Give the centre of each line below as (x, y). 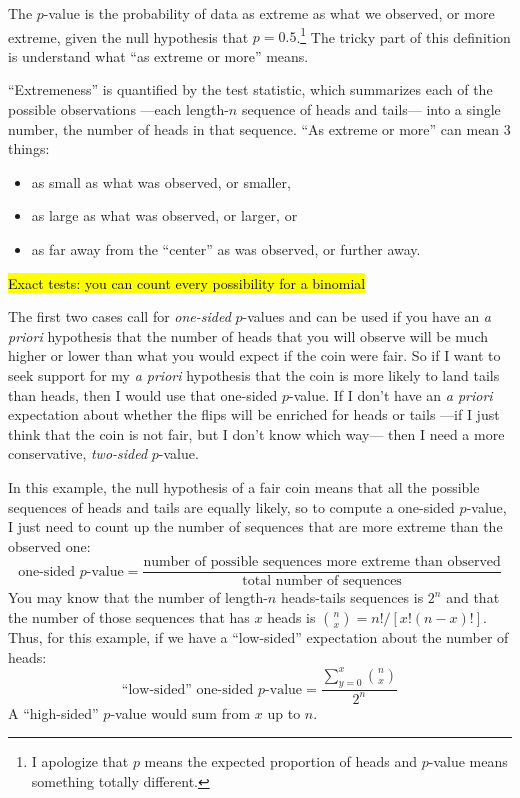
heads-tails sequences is (352, 597)
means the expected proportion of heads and (281, 761)
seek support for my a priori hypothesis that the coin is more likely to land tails (254, 374)
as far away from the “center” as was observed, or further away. (226, 249)
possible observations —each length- (118, 109)
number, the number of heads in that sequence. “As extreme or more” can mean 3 (259, 128)
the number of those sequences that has (129, 616)
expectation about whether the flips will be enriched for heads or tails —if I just (254, 414)
